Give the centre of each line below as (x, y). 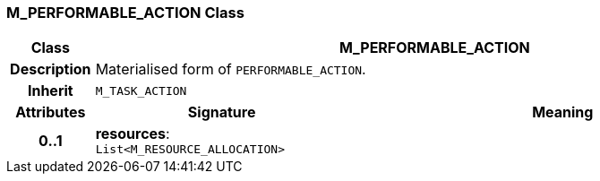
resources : (133, 134)
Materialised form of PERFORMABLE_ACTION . (231, 69)
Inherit (50, 91)
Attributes (51, 112)
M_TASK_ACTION (141, 90)
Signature (222, 112)
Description (51, 69)
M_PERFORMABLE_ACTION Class (125, 13)
